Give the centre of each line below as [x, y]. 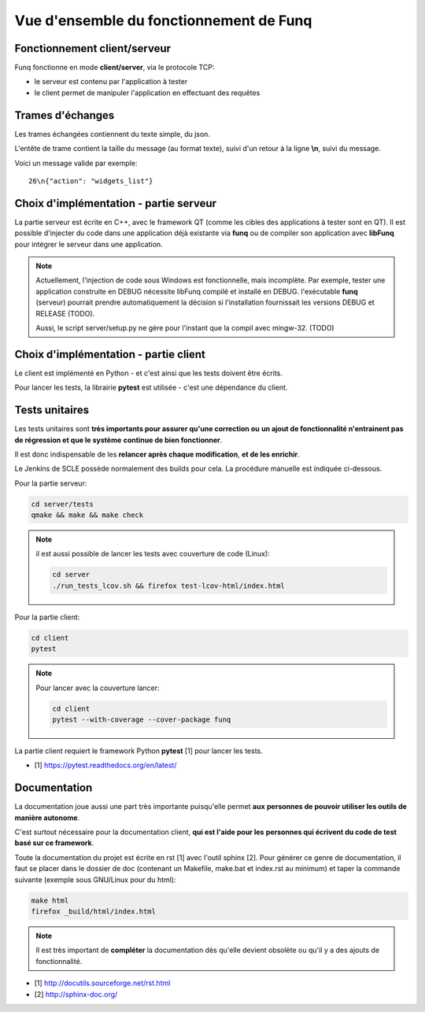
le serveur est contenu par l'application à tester [111, 82]
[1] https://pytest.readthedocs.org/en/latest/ [105, 765]
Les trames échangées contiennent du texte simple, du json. [112, 134]
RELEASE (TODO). [65, 313]
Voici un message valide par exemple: [76, 163]
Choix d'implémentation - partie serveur [115, 203]
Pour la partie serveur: [51, 483]
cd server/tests [63, 504]
